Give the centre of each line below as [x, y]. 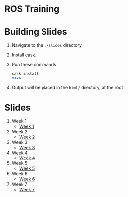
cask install [25, 74]
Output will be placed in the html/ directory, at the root [67, 87]
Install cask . [24, 55]
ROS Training [32, 9]
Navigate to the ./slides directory [47, 45]
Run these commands [34, 65]
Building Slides [36, 32]
